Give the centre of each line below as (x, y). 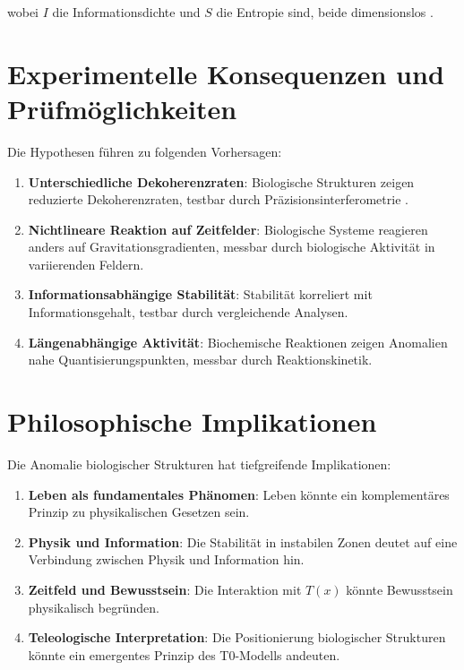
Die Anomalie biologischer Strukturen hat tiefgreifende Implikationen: (199, 464)
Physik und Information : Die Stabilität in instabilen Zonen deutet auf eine (243, 541)
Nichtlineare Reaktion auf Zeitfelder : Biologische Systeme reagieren (228, 229)
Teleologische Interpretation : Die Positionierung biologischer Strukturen (237, 637)
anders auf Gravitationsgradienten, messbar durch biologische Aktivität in (232, 247)
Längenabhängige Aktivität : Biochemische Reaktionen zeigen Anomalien (238, 342)
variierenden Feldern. (86, 264)
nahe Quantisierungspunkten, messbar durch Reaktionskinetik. (200, 360)
